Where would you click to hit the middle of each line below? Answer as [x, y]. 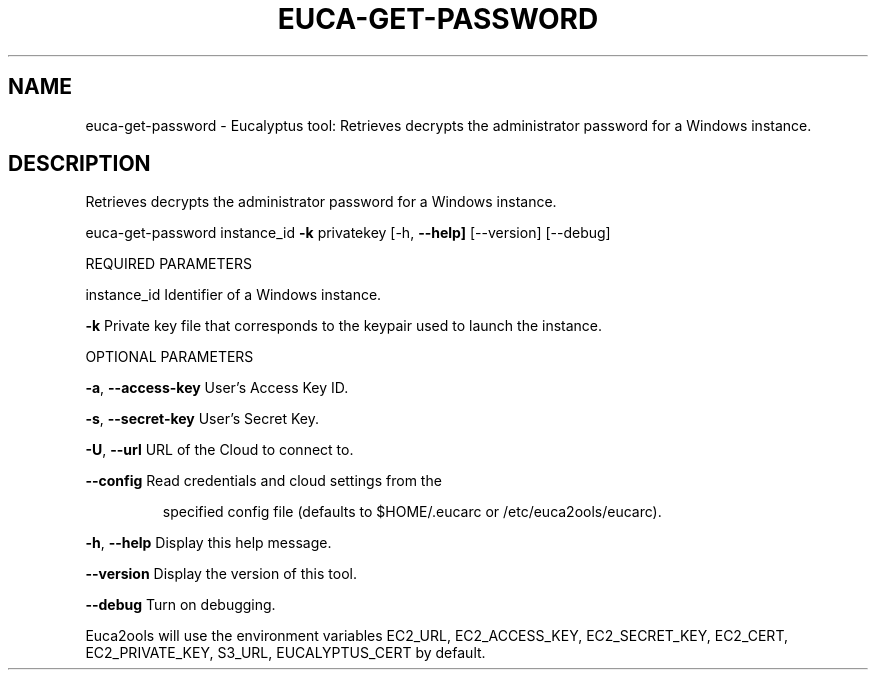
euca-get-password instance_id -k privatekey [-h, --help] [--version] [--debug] [348, 233]
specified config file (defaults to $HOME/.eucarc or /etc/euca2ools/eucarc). [412, 512]
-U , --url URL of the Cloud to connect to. [219, 450]
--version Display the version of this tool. [221, 574]
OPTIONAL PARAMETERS [169, 357]
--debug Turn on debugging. [180, 605]
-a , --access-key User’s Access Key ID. [217, 388]
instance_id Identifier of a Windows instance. [233, 295]
